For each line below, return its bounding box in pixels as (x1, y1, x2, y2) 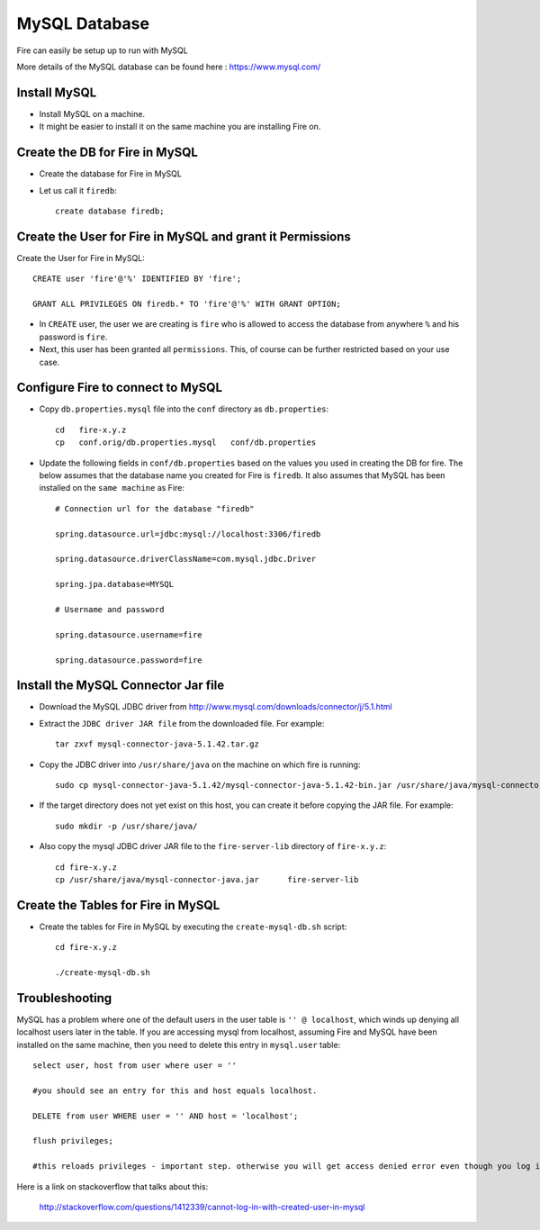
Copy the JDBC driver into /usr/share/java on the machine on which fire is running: (39, 759, 361, 770)
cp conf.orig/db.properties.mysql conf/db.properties (55, 438, 317, 448)
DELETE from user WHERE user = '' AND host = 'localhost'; (32, 1110, 299, 1121)
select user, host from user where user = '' (32, 1061, 238, 1071)
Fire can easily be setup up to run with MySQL (16, 45, 188, 56)
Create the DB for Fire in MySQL (16, 145, 198, 160)
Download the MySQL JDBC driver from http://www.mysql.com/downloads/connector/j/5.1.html (39, 701, 392, 712)
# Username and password (55, 604, 165, 614)
